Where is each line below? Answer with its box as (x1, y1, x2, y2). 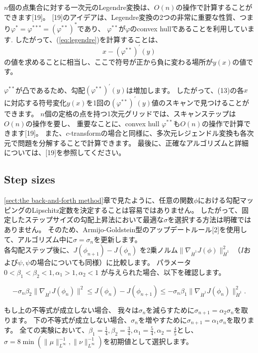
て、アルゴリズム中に (4, 234, 73, 244)
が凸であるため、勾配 (15, 85, 85, 95)
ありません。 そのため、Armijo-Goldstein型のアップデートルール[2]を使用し (4, 224, 248, 234)
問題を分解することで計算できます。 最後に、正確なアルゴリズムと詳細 (17, 137, 249, 148)
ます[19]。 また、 (10, 128, 66, 138)
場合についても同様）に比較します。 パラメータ (37, 257, 191, 267)
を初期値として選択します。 (103, 336, 193, 347)
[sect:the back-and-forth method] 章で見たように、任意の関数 (4, 195, 194, 205)
